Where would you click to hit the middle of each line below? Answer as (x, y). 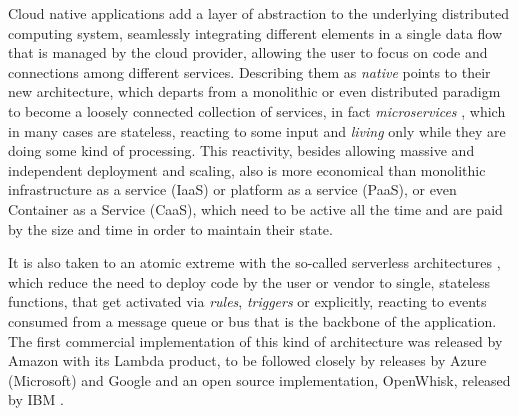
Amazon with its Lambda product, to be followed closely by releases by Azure (247, 360)
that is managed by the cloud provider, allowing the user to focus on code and (248, 52)
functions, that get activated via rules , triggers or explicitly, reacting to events (247, 301)
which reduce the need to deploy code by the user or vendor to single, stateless (249, 281)
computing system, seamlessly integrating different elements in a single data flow (255, 32)
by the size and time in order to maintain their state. (170, 228)
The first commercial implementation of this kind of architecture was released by (255, 340)
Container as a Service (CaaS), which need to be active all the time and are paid (255, 208)
